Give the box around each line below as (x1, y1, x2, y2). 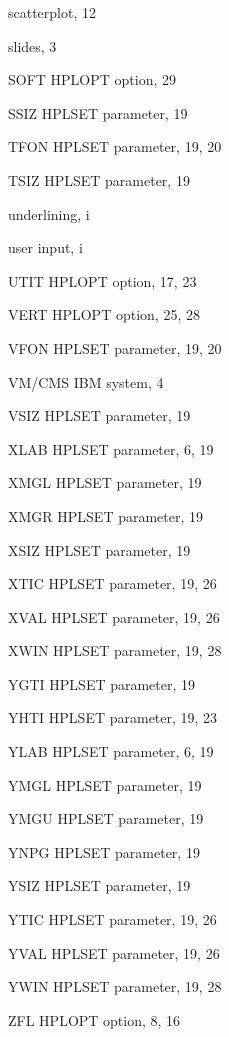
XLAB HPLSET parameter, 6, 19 (8, 438, 214, 459)
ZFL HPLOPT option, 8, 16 (8, 1009, 181, 1030)
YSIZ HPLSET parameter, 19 (8, 875, 191, 896)
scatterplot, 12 (8, 2, 97, 22)
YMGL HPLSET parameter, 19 (8, 774, 202, 795)
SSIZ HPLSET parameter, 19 (8, 102, 188, 123)
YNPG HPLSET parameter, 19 (8, 841, 200, 862)
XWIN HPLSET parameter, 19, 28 (8, 640, 222, 661)
